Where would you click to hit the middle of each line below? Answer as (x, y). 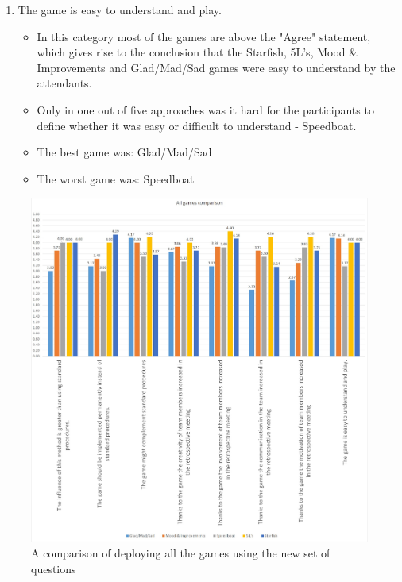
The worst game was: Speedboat (116, 178)
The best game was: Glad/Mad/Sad (124, 152)
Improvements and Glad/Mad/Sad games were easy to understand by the (216, 67)
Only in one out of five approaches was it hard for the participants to (205, 109)
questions (54, 568)
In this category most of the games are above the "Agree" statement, (204, 36)
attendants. (64, 83)
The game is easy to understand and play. (120, 10)
